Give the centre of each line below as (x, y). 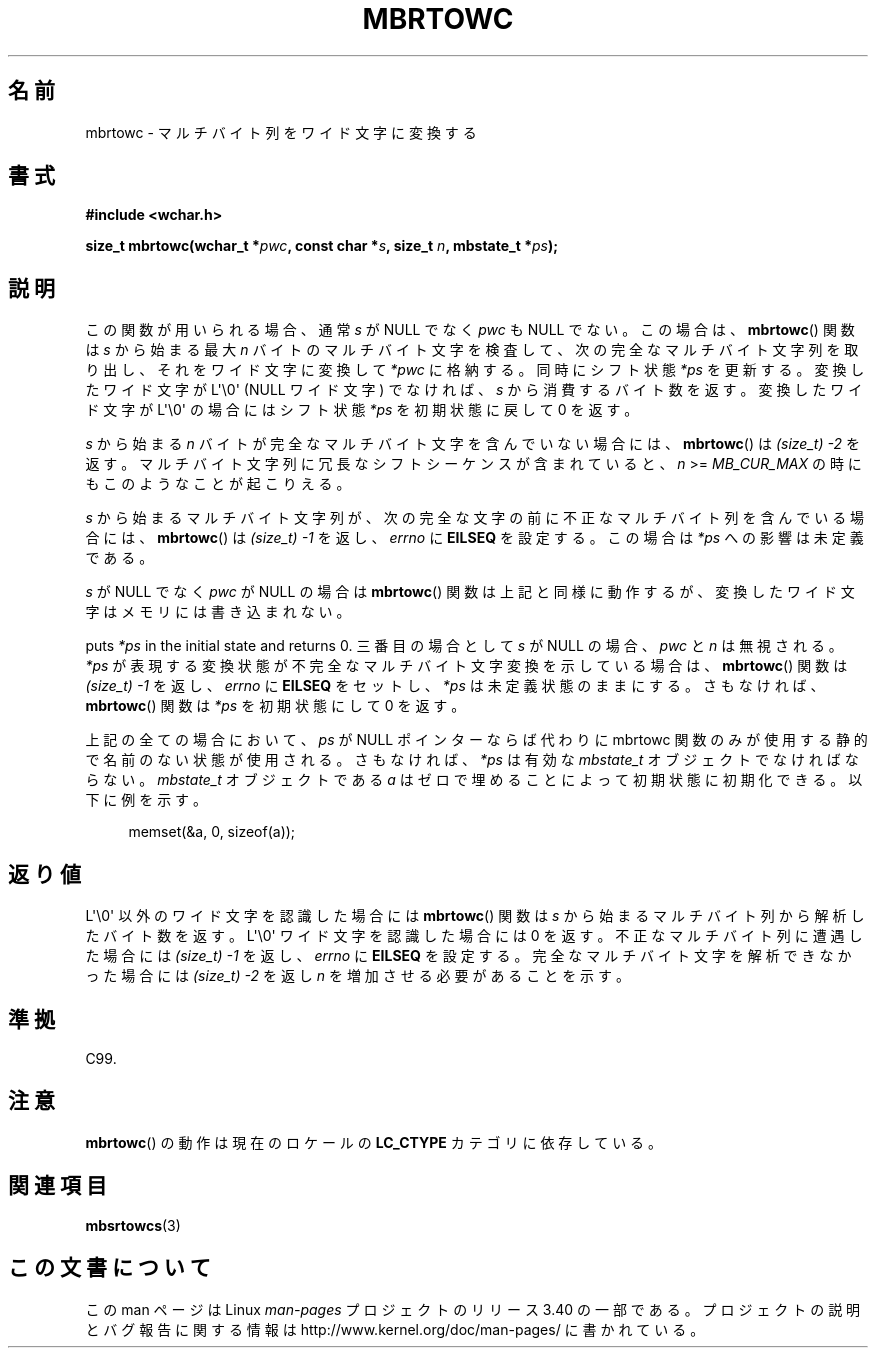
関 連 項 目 (57, 1186)
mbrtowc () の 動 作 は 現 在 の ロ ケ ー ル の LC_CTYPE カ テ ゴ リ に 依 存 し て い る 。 (374, 1142)
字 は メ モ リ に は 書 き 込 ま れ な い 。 (218, 612)
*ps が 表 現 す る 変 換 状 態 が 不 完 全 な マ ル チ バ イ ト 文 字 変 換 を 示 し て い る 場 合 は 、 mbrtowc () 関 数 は (466, 666)
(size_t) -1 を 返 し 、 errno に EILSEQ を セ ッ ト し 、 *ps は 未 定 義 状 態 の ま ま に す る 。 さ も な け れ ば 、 (455, 686)
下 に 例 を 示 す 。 (146, 800)
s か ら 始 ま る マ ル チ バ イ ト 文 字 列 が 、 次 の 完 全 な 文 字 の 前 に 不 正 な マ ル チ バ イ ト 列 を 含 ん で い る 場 (475, 518)
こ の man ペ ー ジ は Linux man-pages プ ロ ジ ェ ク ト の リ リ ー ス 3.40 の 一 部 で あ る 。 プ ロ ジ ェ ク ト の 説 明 (473, 1309)
